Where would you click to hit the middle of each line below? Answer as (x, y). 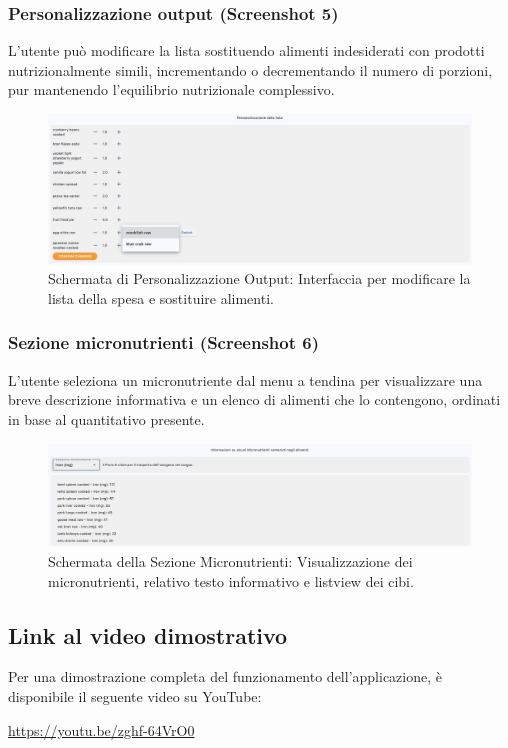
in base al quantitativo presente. (106, 418)
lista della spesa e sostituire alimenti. (161, 297)
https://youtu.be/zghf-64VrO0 (101, 729)
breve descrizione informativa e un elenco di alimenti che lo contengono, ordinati (254, 399)
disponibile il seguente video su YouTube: (135, 696)
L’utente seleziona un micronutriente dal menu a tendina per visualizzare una (245, 379)
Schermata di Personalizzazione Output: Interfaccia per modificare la (259, 278)
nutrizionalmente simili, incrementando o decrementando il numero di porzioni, (250, 69)
